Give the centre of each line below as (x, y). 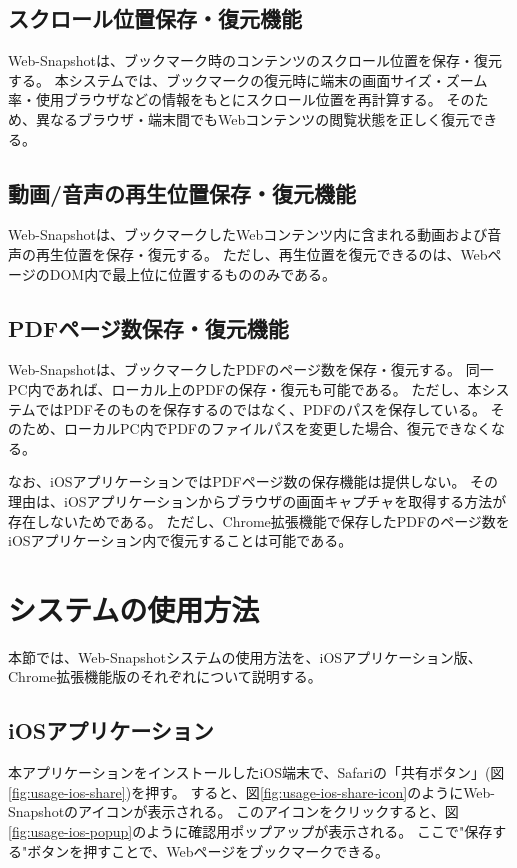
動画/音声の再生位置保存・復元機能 (182, 192)
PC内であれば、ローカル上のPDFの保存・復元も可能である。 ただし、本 (245, 388)
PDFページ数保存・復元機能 (148, 327)
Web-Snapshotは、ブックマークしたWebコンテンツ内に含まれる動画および (248, 234)
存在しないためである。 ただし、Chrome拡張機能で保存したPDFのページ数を (259, 520)
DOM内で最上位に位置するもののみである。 (193, 273)
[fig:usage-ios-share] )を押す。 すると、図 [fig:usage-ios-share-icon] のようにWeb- (252, 791)
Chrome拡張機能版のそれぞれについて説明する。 (165, 676)
